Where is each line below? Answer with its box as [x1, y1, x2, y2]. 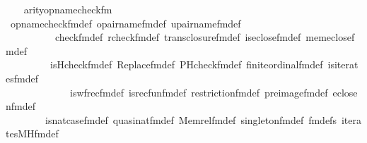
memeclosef [305, 30, 355, 44]
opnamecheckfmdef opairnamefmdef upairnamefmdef [10, 15, 241, 30]
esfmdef [6, 70, 38, 85]
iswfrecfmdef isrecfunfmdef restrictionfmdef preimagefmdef [69, 85, 328, 99]
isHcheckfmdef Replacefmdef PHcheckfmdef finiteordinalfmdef [49, 57, 323, 72]
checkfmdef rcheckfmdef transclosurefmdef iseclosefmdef [54, 30, 301, 44]
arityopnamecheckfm [23, 2, 112, 16]
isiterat [327, 57, 359, 72]
